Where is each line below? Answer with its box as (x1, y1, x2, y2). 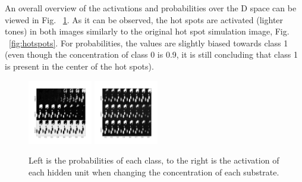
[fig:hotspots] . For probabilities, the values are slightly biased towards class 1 (9, 36, 288, 49)
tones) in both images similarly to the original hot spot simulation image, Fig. (5, 25, 290, 37)
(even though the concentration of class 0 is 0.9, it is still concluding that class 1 (5, 48, 298, 61)
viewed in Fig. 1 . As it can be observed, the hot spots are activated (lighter (5, 13, 284, 26)
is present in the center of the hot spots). (5, 59, 154, 72)
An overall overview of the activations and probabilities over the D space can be (5, 2, 297, 14)
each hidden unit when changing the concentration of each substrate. (29, 165, 279, 178)
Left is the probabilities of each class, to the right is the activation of (29, 154, 279, 167)
